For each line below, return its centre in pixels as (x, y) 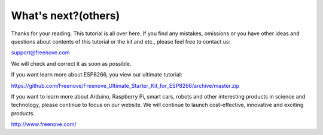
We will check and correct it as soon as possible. (71, 63)
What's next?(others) (65, 16)
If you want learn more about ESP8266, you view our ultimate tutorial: (97, 75)
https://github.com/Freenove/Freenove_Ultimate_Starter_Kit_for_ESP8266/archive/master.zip (125, 85)
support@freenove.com (40, 53)
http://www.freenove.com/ (44, 124)
